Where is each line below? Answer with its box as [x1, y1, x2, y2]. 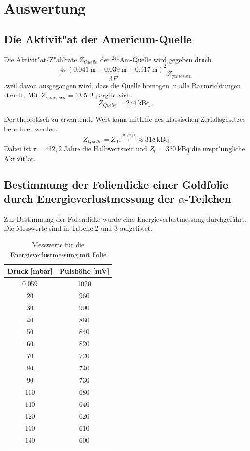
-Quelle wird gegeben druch [130, 54, 212, 64]
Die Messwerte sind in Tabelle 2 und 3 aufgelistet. [4, 223, 153, 233]
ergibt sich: [99, 90, 132, 100]
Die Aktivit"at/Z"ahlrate [4, 54, 77, 64]
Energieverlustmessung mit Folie [10, 249, 107, 259]
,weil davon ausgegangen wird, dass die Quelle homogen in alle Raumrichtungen [4, 80, 241, 90]
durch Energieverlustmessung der [4, 191, 175, 206]
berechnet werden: [4, 123, 58, 133]
